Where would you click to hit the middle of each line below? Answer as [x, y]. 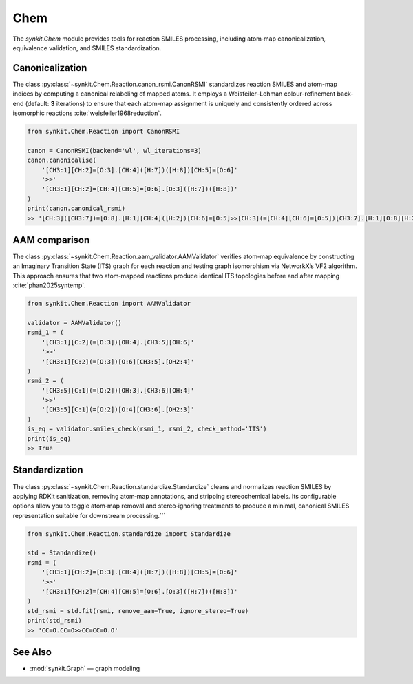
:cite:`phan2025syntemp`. [49, 285]
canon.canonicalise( [62, 160]
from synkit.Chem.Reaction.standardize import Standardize [129, 533]
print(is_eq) [49, 438]
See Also [32, 652]
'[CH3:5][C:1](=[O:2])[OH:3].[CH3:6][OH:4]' [118, 390]
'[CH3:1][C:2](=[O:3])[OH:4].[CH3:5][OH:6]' [118, 342]
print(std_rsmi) [55, 621]
